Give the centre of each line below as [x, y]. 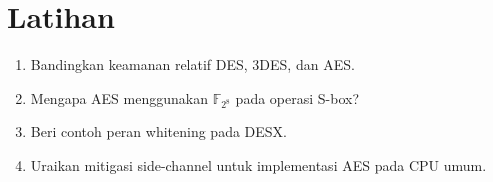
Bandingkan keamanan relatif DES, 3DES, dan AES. [192, 64]
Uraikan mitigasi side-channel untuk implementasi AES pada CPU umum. [258, 165]
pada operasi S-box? [297, 97]
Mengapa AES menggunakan [119, 97]
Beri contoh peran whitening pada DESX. [158, 131]
